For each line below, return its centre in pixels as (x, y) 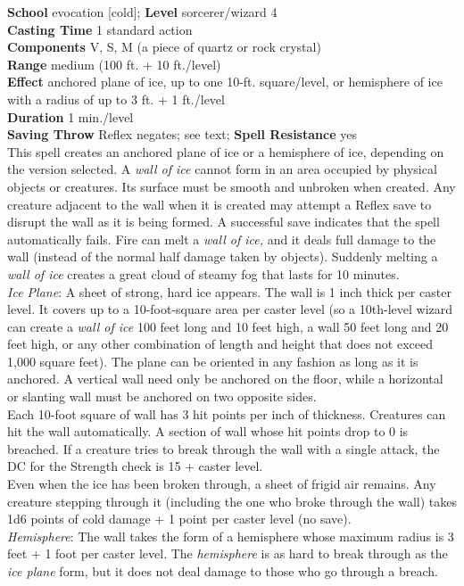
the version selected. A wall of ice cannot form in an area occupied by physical (222, 169)
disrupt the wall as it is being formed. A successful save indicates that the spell (224, 222)
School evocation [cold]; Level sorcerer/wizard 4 (142, 12)
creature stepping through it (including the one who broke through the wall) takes (232, 501)
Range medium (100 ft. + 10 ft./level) (114, 64)
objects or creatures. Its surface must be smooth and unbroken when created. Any (232, 186)
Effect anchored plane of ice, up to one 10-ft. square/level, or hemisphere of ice (225, 82)
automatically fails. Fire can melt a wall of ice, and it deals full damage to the (222, 239)
